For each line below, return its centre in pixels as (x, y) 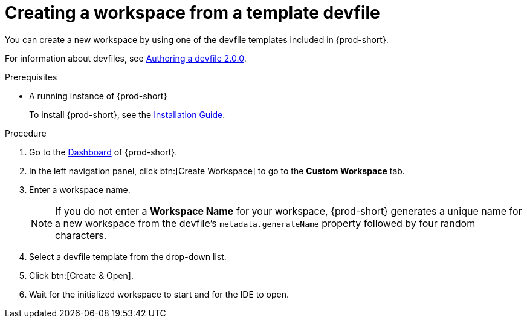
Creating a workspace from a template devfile (192, 13)
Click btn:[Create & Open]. (81, 275)
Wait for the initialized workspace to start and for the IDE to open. (159, 294)
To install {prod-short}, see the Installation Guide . (127, 114)
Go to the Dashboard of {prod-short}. (103, 152)
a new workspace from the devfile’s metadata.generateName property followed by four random (265, 223)
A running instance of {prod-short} (98, 96)
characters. (81, 235)
